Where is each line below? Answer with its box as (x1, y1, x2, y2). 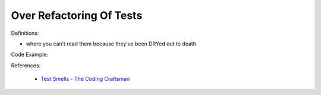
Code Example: (11, 51, 49, 58)
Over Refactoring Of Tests (11, 9, 143, 22)
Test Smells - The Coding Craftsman (40, 76, 130, 83)
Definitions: (11, 30, 39, 37)
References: (11, 62, 41, 69)
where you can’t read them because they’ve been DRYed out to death (26, 40, 196, 47)
